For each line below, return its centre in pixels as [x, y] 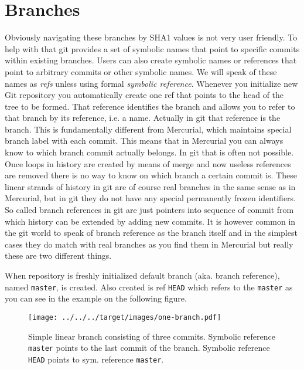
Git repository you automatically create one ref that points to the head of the [144, 95]
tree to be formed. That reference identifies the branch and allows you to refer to [150, 106]
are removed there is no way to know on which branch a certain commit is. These [151, 175]
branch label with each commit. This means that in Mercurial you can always [144, 141]
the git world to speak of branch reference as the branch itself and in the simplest [151, 233]
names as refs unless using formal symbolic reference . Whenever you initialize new [151, 83]
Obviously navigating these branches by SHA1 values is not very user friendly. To [151, 37]
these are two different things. [58, 255]
